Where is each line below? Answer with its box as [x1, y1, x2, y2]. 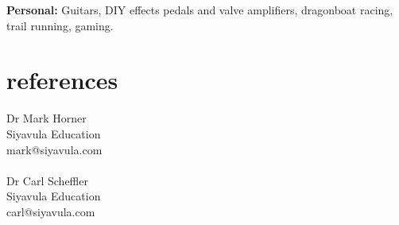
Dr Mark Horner [6, 110, 87, 126]
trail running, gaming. [6, 17, 114, 33]
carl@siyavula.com [6, 203, 95, 219]
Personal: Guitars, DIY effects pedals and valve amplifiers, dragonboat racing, [6, 2, 393, 17]
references [6, 64, 118, 96]
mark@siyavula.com [6, 141, 103, 157]
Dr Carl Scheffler [6, 172, 88, 188]
